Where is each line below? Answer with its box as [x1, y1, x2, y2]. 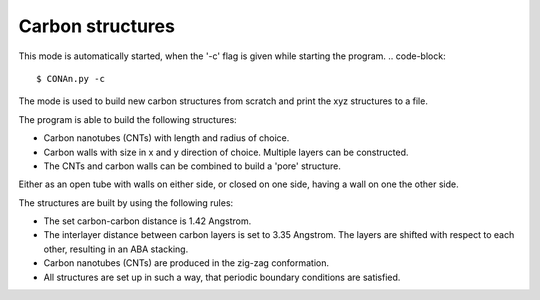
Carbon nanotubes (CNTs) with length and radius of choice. [43, 132, 290, 144]
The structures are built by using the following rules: [18, 196, 234, 209]
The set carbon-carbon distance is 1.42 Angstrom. [43, 215, 252, 227]
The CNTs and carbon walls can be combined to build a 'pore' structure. [43, 160, 342, 172]
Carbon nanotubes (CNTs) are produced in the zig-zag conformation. [43, 257, 330, 269]
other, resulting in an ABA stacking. [43, 243, 189, 255]
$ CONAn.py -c [36, 73, 105, 84]
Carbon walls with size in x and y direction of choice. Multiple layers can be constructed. [43, 146, 409, 158]
